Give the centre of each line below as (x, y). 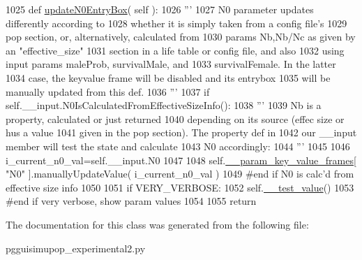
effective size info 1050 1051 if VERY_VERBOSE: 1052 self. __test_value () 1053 (180, 187)
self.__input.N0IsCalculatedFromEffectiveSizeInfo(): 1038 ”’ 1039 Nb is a (164, 105)
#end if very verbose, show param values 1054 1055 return (131, 201)
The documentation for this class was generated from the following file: (157, 224)
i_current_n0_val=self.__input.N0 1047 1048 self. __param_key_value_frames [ (181, 160)
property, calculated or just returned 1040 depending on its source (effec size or (175, 118)
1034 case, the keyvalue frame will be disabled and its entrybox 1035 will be (168, 77)
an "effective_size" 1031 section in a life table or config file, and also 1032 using (175, 50)
